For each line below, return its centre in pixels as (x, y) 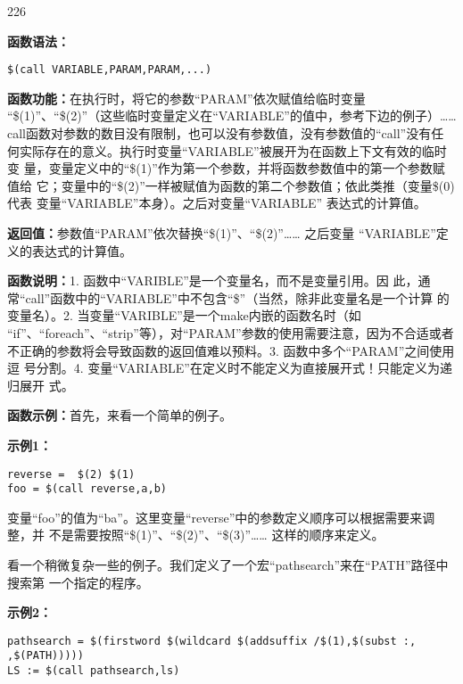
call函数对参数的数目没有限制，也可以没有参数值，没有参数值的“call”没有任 (226, 133)
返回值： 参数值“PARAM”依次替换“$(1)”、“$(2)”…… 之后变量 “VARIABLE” (222, 233)
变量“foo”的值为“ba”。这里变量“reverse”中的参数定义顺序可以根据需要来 (215, 517)
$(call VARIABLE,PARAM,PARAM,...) (110, 70)
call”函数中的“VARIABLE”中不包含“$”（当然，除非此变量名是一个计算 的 (237, 297)
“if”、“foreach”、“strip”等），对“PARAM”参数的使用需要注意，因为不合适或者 (231, 332)
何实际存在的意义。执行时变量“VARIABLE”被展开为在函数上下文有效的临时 (227, 150)
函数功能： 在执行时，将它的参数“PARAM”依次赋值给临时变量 (186, 98)
